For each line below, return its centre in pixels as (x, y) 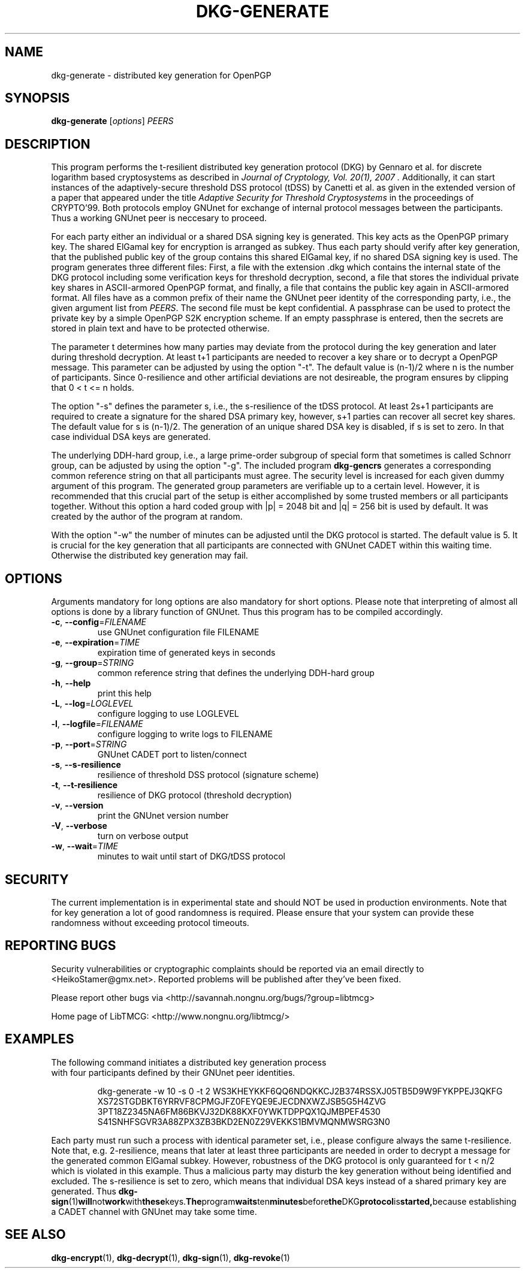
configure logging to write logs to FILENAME (185, 734)
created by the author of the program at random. (147, 517)
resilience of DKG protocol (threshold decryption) (195, 795)
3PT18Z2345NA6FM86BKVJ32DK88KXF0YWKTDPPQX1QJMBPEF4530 (239, 1111)
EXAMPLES (40, 1039)
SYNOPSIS (37, 98)
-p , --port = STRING (89, 744)
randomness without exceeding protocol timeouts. (150, 922)
